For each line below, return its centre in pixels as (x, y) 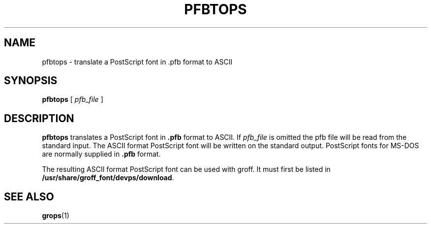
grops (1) (56, 216)
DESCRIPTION (39, 118)
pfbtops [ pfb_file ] (73, 99)
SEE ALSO (29, 196)
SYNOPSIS (31, 81)
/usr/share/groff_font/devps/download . (108, 178)
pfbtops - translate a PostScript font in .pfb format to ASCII (137, 62)
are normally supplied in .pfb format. (101, 154)
